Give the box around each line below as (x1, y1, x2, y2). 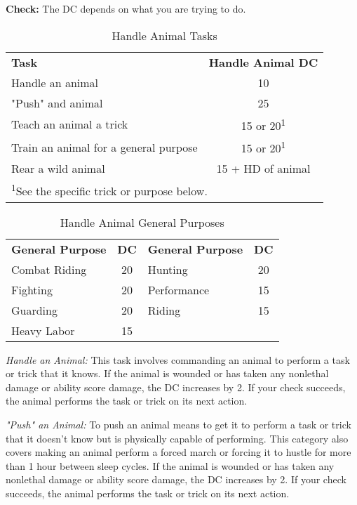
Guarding (11, 301, 58, 318)
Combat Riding (11, 261, 87, 277)
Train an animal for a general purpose (11, 138, 198, 155)
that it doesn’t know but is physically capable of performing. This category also (6, 431, 349, 445)
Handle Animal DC (208, 53, 318, 70)
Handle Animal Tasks (112, 27, 217, 44)
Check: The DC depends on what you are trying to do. (6, 1, 246, 15)
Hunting (147, 261, 188, 277)
